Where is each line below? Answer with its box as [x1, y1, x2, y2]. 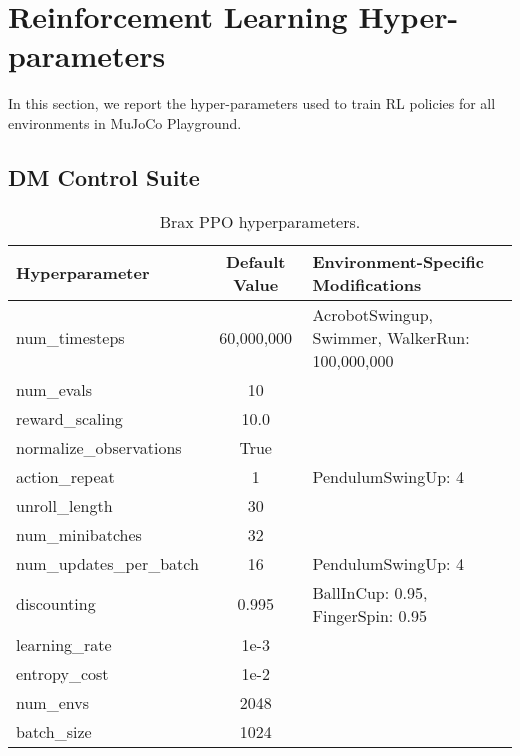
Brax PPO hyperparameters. [159, 209, 361, 233]
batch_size [16, 719, 92, 743]
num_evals [16, 377, 93, 401]
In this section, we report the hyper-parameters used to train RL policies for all [8, 93, 496, 114]
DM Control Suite [8, 161, 200, 192]
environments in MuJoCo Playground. [8, 112, 242, 133]
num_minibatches [16, 522, 142, 546]
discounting [16, 592, 96, 616]
